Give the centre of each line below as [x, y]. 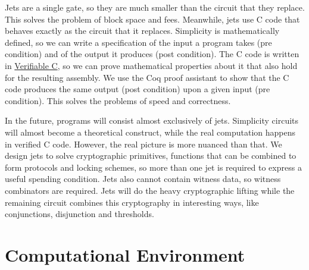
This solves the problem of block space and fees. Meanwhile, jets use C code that [152, 19]
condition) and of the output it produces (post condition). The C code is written [152, 54]
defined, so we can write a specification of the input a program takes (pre [138, 42]
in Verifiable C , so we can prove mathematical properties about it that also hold [151, 65]
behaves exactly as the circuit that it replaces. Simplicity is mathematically [142, 31]
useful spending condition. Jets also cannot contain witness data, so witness [143, 179]
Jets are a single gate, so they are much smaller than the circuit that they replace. [155, 7]
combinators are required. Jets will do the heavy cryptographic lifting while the [150, 190]
